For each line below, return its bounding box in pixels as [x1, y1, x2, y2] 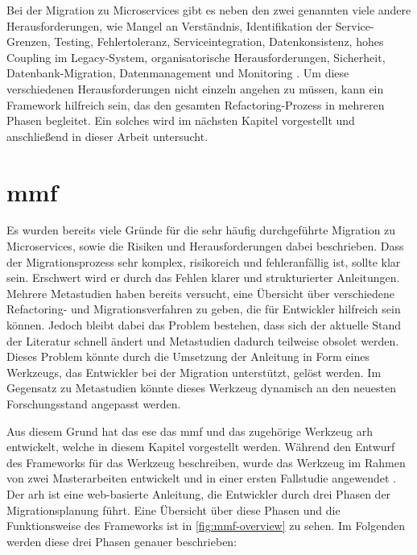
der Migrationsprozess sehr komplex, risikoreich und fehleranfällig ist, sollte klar [6, 253, 401, 270]
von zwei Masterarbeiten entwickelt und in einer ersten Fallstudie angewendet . [6, 470, 396, 487]
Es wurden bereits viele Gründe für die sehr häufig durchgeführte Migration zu [6, 222, 396, 238]
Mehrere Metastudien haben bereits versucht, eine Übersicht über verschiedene [6, 284, 395, 301]
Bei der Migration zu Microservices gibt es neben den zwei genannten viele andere [6, 2, 411, 18]
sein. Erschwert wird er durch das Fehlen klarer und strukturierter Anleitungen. [6, 269, 400, 286]
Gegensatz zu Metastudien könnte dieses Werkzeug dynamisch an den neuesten [6, 379, 396, 396]
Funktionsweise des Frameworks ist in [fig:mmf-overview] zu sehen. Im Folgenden [6, 517, 406, 534]
